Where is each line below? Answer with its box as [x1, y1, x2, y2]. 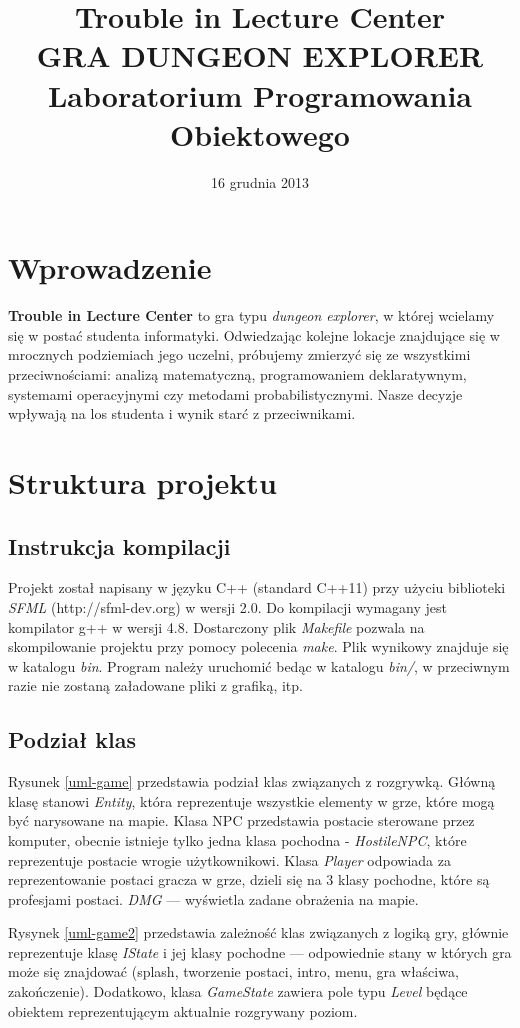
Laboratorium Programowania [47, 74, 473, 115]
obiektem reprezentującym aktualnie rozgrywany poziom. [8, 1000, 358, 1021]
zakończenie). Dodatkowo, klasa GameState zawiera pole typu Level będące [8, 981, 468, 1002]
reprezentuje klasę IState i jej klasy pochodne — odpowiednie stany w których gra [8, 941, 512, 962]
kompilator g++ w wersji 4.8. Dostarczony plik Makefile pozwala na [8, 616, 425, 637]
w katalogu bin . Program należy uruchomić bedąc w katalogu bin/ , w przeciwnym [8, 655, 510, 676]
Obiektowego [170, 113, 350, 154]
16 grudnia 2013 [210, 171, 310, 192]
